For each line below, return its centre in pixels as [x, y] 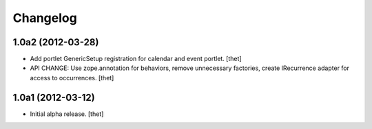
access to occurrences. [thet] [72, 78]
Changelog [45, 18]
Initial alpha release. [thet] [67, 114]
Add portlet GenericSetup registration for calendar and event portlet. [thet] [136, 59]
